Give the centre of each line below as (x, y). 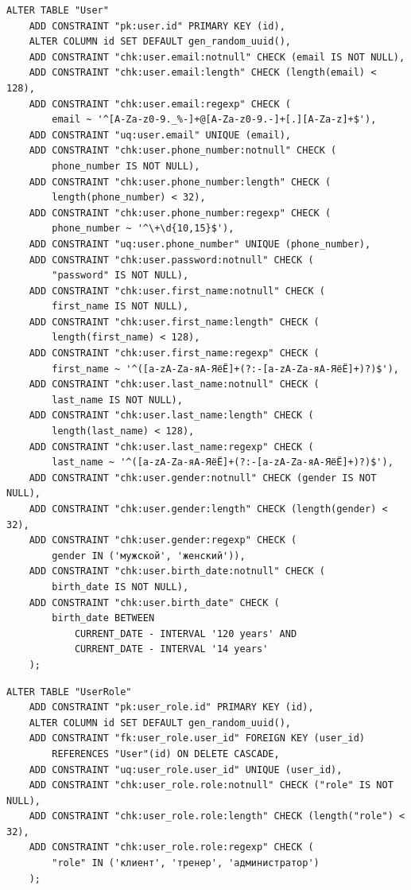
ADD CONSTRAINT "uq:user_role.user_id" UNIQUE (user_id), (186, 770)
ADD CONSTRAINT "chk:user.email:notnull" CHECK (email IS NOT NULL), (217, 57)
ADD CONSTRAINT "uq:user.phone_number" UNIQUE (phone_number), (200, 244)
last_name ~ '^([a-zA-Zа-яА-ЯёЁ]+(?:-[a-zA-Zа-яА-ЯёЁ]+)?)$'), (223, 462)
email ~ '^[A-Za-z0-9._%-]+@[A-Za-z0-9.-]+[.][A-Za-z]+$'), (214, 120)
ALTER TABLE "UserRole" (69, 692)
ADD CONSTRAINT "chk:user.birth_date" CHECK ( (154, 602)
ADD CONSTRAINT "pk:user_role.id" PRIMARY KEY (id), (171, 707)
